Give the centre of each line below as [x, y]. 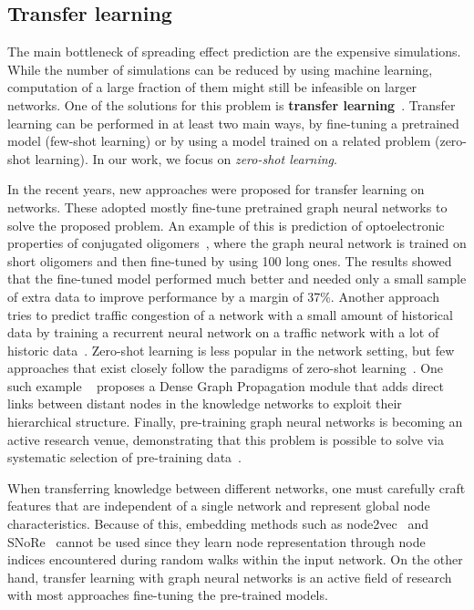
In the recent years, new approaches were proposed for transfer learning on [216, 189]
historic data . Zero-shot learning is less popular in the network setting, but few [231, 350]
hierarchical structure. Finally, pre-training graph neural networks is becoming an [235, 422]
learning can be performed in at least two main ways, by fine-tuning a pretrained [233, 123]
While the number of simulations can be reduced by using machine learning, [220, 69]
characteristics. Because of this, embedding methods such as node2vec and [218, 524]
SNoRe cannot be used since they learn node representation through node [216, 541]
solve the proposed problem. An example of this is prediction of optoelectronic [226, 225]
